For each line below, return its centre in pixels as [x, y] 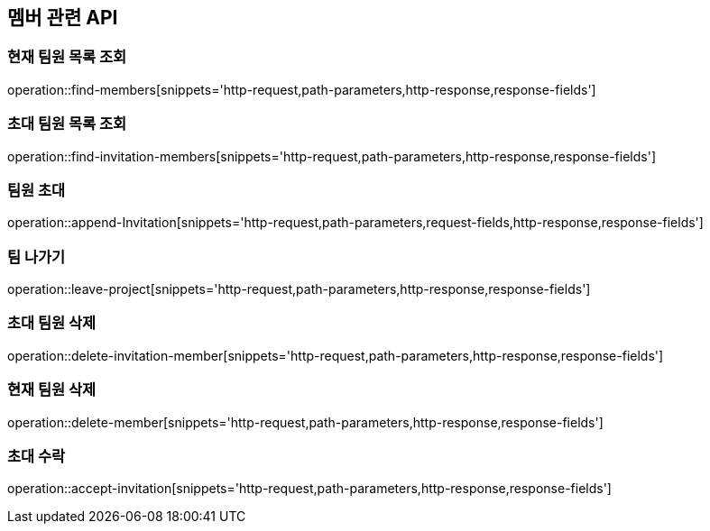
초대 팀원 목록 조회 [67, 124]
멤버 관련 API [63, 18]
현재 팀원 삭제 [52, 390]
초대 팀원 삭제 [52, 323]
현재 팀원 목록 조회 [67, 57]
